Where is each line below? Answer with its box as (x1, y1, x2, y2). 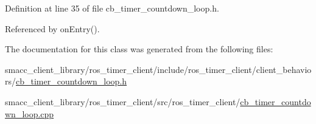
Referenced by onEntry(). (5, 22, 100, 35)
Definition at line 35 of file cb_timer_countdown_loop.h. (5, 2, 219, 14)
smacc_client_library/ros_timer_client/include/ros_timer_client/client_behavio (5, 63, 312, 75)
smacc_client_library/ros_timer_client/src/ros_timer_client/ (5, 95, 241, 108)
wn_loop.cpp (5, 107, 54, 120)
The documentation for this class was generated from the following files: (5, 43, 273, 55)
